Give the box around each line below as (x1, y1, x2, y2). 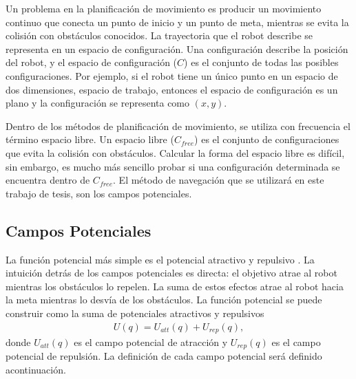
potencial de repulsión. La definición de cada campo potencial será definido (6, 349, 322, 363)
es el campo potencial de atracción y (74, 334, 228, 349)
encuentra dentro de (6, 173, 90, 187)
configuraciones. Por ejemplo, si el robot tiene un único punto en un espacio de (6, 68, 338, 83)
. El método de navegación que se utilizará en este (113, 173, 324, 187)
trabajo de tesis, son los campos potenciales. (6, 186, 192, 200)
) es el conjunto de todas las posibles (184, 55, 339, 69)
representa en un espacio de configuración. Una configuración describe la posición (6, 41, 348, 56)
